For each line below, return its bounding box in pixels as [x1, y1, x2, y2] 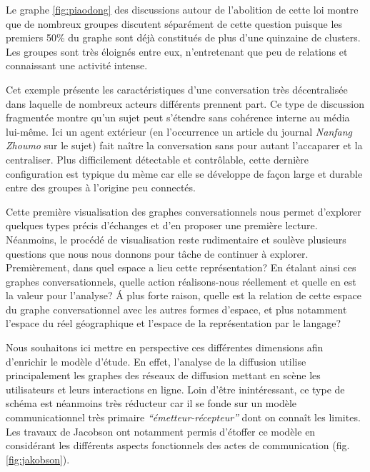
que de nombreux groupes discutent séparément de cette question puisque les [6, 16, 343, 31]
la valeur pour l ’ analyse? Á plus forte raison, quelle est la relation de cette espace [6, 288, 361, 303]
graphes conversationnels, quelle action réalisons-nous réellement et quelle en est [6, 273, 356, 288]
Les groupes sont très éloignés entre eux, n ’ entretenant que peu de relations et [6, 44, 348, 59]
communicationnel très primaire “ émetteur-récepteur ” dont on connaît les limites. [6, 410, 361, 425]
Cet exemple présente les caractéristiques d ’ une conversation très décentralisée [6, 81, 348, 96]
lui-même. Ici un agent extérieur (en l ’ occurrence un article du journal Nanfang [6, 124, 353, 139]
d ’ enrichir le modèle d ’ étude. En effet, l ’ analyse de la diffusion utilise [6, 353, 306, 368]
